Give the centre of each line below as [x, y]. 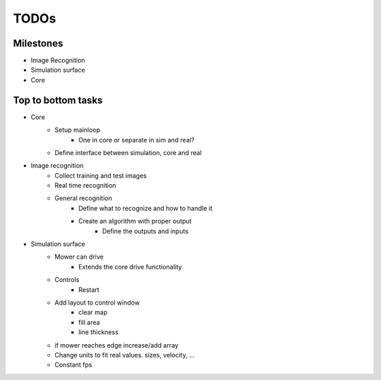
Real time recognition [85, 185]
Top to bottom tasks [58, 100]
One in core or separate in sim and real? [137, 140]
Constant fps [73, 365]
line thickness [99, 332]
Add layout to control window [97, 302]
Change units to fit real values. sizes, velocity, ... [125, 355]
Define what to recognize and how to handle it [146, 208]
